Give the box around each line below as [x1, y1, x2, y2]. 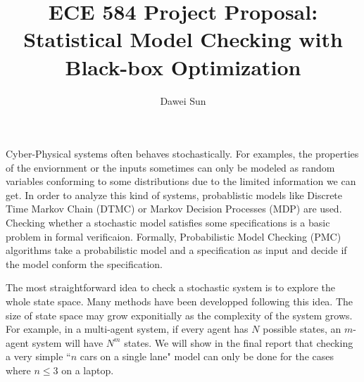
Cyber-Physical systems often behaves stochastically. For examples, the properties [6, 146, 359, 161]
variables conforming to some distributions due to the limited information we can [6, 174, 356, 189]
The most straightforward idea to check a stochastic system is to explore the [6, 280, 336, 295]
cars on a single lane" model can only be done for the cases [80, 349, 334, 364]
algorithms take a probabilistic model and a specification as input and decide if [6, 243, 347, 257]
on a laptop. [61, 363, 114, 377]
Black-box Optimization [65, 52, 301, 81]
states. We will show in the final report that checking [124, 335, 353, 350]
